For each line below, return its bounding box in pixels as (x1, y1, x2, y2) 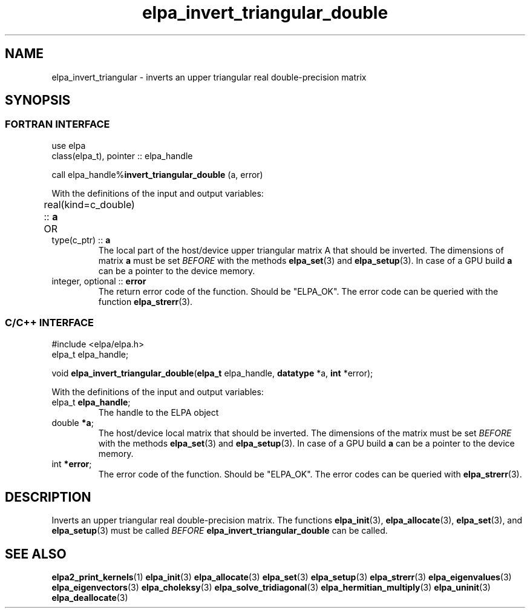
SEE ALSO (5, 546, 67, 562)
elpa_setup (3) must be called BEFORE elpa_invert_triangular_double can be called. (51, 525, 388, 536)
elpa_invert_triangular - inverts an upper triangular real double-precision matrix (51, 71, 367, 82)
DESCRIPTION (5, 489, 91, 505)
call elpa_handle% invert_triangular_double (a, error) (51, 169, 263, 180)
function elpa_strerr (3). (98, 296, 193, 307)
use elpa (51, 140, 86, 151)
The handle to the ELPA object (98, 407, 219, 418)
